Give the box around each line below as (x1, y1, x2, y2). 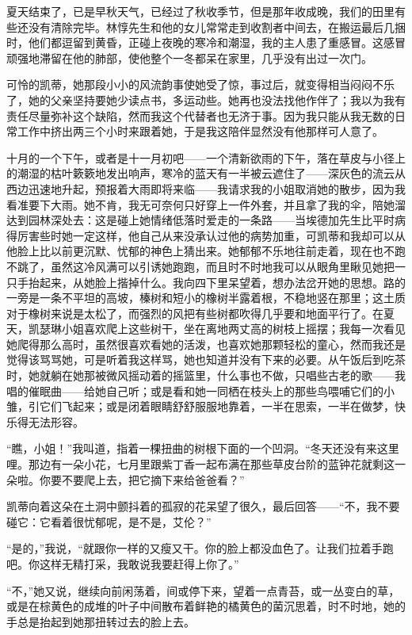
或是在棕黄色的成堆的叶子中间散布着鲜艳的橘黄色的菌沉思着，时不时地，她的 (6, 598, 406, 614)
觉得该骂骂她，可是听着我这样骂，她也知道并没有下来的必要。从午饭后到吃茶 (6, 351, 406, 368)
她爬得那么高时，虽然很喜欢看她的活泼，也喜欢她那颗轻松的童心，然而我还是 (6, 335, 406, 352)
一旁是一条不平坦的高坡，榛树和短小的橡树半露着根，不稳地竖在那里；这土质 (6, 289, 406, 306)
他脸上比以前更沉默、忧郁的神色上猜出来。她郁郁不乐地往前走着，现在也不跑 (6, 243, 406, 259)
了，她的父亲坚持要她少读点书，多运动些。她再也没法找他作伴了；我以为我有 (6, 91, 406, 108)
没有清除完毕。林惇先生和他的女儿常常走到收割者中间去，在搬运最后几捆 (28, 18, 406, 35)
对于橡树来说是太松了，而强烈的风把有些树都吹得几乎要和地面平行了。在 (6, 304, 383, 321)
